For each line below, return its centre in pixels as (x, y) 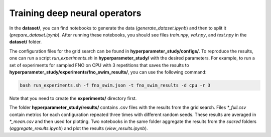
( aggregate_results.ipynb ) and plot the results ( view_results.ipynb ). (79, 128)
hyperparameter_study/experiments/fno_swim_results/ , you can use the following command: (108, 72)
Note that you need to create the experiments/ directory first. (73, 98)
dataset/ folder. (26, 42)
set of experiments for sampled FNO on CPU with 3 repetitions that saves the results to (99, 65)
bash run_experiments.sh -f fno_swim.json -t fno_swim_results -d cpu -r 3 (115, 85)
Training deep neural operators (75, 13)
